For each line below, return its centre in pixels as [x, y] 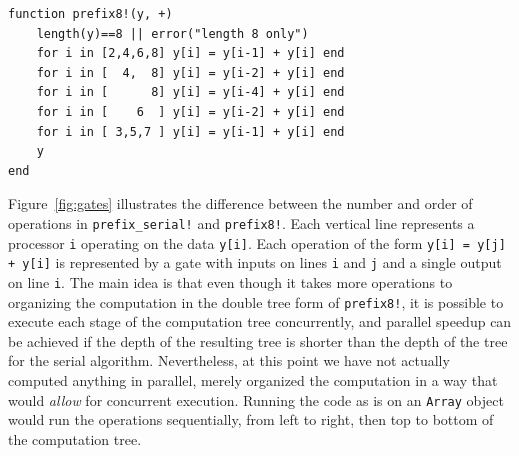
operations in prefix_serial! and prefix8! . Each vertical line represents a [241, 222]
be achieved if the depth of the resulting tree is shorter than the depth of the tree [258, 340]
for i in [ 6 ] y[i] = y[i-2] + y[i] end [190, 111]
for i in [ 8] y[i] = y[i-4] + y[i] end [190, 92]
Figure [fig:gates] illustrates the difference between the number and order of [240, 203]
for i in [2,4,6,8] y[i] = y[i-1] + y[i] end [190, 53]
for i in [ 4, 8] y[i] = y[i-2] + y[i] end [190, 72]
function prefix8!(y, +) [90, 14]
